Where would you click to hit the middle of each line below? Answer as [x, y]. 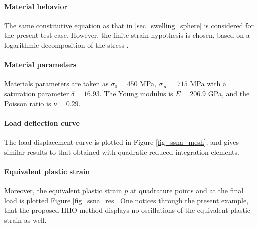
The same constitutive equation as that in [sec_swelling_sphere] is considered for [129, 25]
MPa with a [208, 84]
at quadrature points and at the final [187, 190]
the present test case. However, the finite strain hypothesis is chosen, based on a [127, 35]
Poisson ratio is [28, 103]
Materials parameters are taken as [56, 84]
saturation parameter [37, 93]
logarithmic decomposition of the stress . [66, 45]
